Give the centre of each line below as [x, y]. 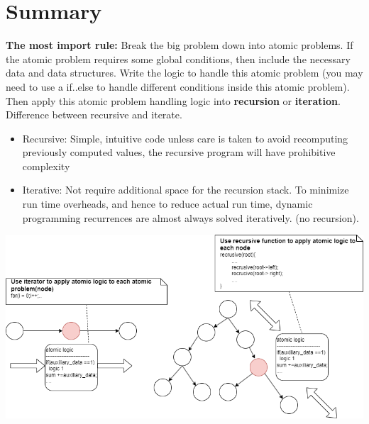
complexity [46, 166]
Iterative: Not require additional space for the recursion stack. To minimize [186, 190]
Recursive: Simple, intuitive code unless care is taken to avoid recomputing [185, 138]
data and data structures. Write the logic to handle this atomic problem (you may [184, 73]
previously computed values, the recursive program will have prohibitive [179, 152]
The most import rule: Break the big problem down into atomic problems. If [180, 45]
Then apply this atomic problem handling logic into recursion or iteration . [173, 100]
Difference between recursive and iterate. [94, 115]
